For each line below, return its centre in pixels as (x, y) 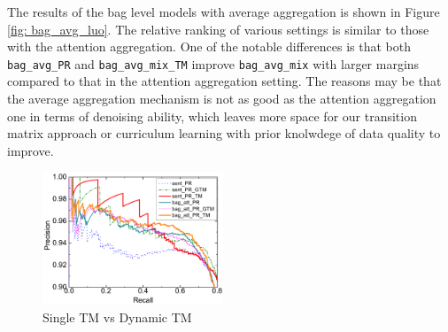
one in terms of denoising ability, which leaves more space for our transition (212, 116)
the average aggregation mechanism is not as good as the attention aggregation (222, 99)
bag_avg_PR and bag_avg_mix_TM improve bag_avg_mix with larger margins (213, 63)
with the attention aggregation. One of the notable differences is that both (209, 46)
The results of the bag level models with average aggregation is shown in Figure (224, 12)
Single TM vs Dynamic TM (117, 317)
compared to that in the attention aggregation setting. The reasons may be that (224, 81)
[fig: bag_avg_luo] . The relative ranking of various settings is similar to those (218, 29)
